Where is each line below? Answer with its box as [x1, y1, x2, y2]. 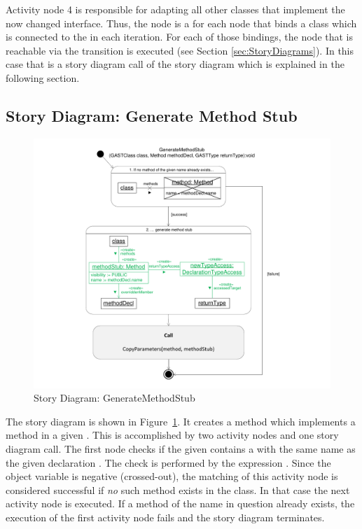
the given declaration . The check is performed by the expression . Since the [6, 455, 331, 470]
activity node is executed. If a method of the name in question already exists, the [6, 496, 355, 511]
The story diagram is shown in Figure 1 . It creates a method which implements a [6, 414, 356, 428]
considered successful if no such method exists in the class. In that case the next [6, 482, 350, 497]
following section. [6, 70, 80, 85]
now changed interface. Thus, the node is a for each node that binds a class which [6, 15, 357, 30]
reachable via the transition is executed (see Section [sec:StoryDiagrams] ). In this [6, 43, 354, 57]
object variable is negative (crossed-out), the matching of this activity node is [6, 469, 338, 484]
